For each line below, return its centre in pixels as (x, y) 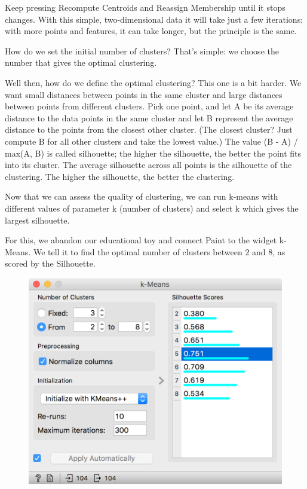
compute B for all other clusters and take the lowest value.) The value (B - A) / (151, 141)
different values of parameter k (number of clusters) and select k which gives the (152, 208)
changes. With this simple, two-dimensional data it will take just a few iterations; (154, 19)
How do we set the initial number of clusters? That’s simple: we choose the (142, 51)
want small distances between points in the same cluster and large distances (144, 94)
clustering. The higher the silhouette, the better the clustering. (120, 176)
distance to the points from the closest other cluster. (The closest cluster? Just (149, 129)
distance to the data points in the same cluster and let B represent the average (149, 117)
